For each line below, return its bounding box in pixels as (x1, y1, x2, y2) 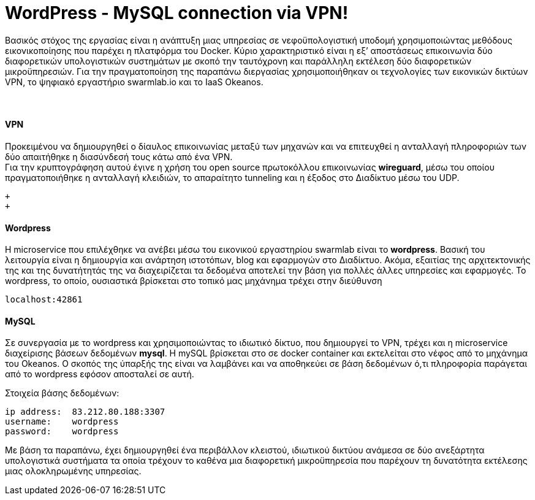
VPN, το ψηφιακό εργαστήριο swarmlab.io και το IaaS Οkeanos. (5, 76, 264, 87)
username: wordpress (5, 417, 119, 427)
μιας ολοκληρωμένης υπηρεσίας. (5, 466, 142, 477)
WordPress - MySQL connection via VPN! (5, 2, 349, 23)
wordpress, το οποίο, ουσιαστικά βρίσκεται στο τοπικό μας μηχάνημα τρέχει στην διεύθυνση (5, 275, 382, 287)
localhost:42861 (5, 294, 83, 305)
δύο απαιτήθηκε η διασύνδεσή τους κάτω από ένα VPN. (5, 151, 233, 162)
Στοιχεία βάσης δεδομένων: (5, 388, 120, 399)
